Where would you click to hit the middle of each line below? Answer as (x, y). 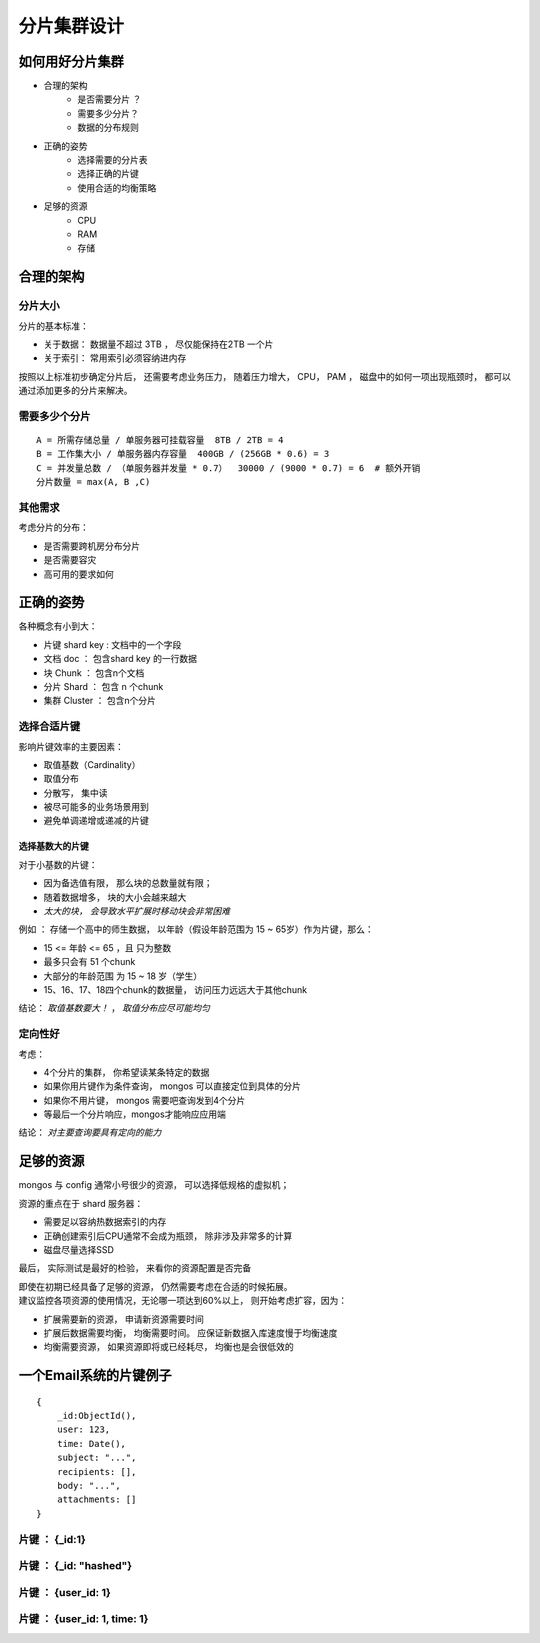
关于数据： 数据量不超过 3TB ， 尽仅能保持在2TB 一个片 (158, 344)
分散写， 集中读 (75, 792)
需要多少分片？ (108, 113)
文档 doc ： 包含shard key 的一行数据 (120, 659)
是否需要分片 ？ (109, 99)
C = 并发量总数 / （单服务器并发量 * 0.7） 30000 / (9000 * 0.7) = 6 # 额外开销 (228, 468)
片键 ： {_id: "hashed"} (75, 1566)
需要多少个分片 (54, 416)
